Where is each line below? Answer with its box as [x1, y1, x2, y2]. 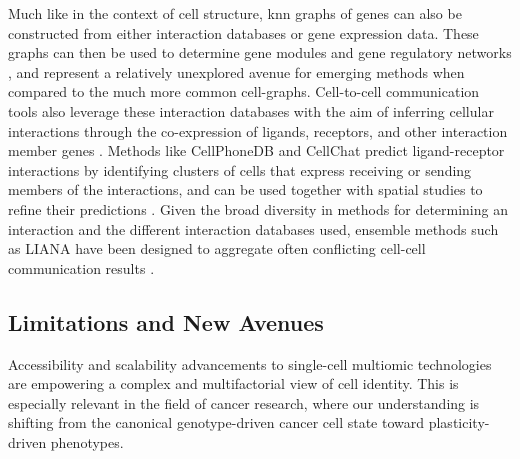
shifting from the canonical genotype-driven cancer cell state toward [8, 412, 425, 433]
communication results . [8, 257, 155, 278]
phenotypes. [50, 431, 124, 452]
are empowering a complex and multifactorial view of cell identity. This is [8, 373, 459, 394]
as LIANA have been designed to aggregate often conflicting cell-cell [8, 238, 426, 259]
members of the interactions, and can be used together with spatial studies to [8, 179, 483, 200]
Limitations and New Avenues [8, 306, 324, 337]
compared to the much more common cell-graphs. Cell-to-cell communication [8, 81, 480, 102]
